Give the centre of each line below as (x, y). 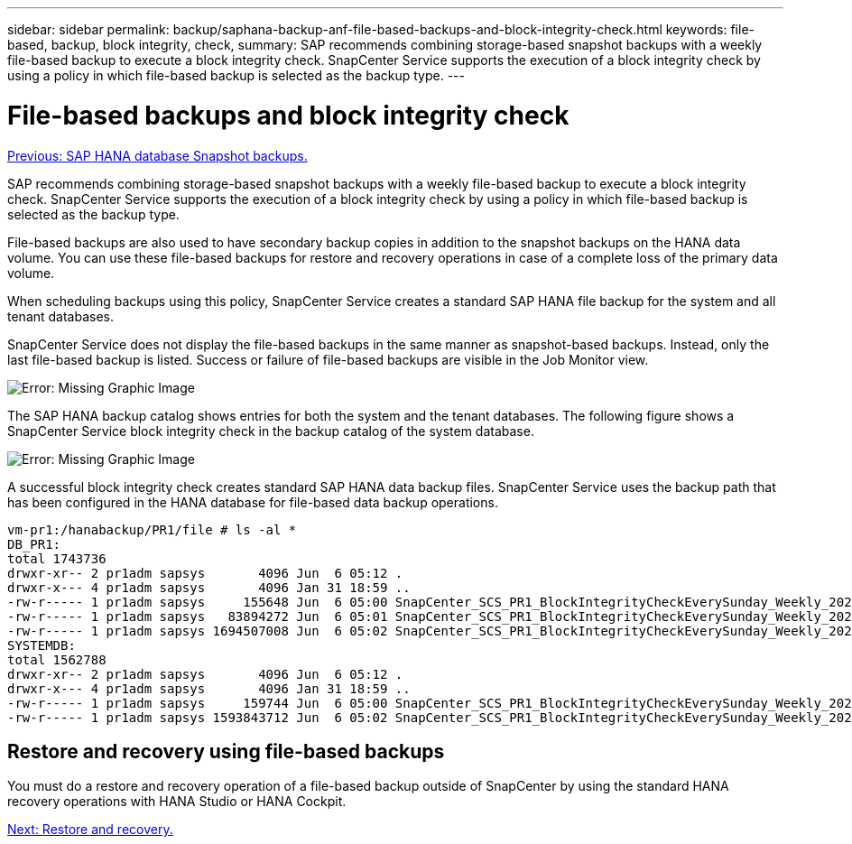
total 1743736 (57, 558)
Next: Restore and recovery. (90, 830)
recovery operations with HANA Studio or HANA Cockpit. (177, 802)
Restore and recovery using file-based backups (226, 751)
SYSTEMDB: (42, 645)
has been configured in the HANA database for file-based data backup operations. (253, 502)
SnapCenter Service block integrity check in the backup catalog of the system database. (271, 431)
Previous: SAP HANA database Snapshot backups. (157, 155)
